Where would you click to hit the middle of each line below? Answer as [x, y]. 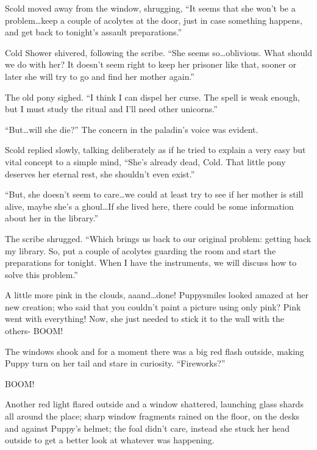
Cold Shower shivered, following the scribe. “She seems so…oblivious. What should [158, 52]
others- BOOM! [34, 331]
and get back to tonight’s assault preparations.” [94, 32]
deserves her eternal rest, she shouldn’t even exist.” [100, 173]
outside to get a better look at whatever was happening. [110, 440]
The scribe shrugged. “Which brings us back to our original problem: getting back [158, 238]
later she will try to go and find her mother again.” [100, 76]
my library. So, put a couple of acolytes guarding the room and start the [141, 250]
